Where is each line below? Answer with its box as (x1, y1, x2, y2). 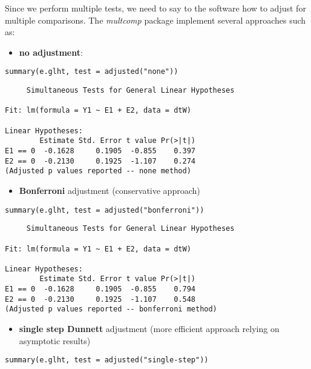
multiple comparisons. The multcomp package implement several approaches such (5, 13, 306, 26)
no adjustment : (19, 45, 83, 58)
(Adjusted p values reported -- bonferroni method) (5, 305, 217, 314)
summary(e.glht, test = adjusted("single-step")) (5, 356, 209, 365)
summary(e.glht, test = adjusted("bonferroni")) (5, 205, 205, 214)
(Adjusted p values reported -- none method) (5, 167, 191, 176)
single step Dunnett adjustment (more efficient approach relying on (19, 322, 280, 335)
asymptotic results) (19, 334, 91, 347)
